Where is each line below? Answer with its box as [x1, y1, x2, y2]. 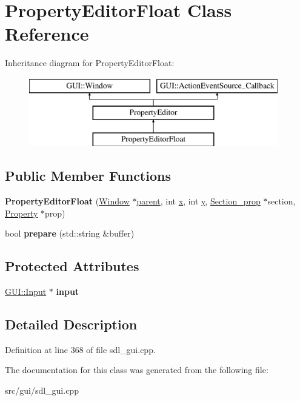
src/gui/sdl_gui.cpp [5, 384, 79, 397]
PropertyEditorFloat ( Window [5, 195, 130, 207]
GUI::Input [5, 285, 47, 298]
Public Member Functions [5, 166, 171, 185]
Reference [5, 21, 89, 46]
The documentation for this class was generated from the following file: [5, 363, 268, 376]
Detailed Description [5, 315, 138, 334]
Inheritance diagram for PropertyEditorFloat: [5, 56, 175, 69]
